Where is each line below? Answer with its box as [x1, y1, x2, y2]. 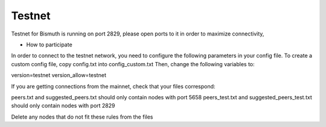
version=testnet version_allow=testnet [11, 72, 107, 79]
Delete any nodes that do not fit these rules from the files [11, 113, 153, 120]
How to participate [26, 41, 72, 48]
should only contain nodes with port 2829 [11, 102, 115, 110]
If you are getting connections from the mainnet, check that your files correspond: [11, 82, 216, 90]
